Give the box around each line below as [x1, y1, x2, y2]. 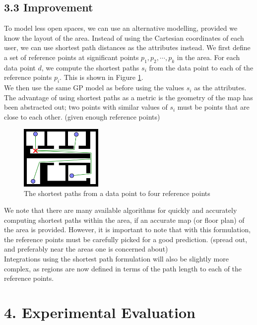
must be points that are [177, 102, 250, 112]
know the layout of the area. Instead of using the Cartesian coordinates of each [4, 32, 244, 43]
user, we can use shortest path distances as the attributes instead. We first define [4, 42, 251, 53]
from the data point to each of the [149, 62, 254, 72]
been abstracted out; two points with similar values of [4, 102, 168, 112]
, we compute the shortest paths [41, 62, 139, 72]
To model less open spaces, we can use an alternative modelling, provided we [4, 23, 238, 33]
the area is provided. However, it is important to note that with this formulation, [4, 224, 251, 235]
